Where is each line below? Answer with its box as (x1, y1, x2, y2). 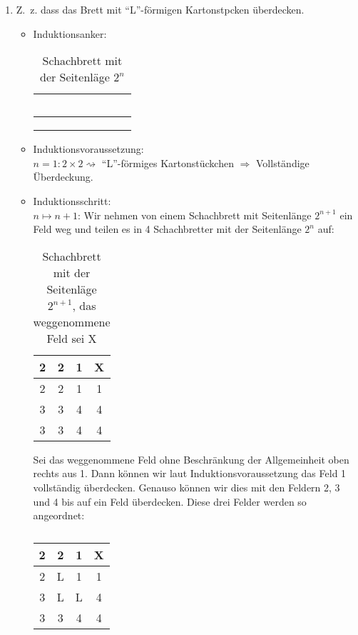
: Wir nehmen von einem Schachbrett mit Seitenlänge (77, 207, 312, 222)
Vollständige (256, 155, 310, 170)
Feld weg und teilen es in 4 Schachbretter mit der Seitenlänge (33, 221, 302, 236)
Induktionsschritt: (33, 193, 111, 208)
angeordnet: (33, 508, 85, 523)
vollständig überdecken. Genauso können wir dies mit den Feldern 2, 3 (33, 479, 340, 494)
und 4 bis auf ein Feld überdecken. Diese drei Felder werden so (33, 494, 307, 509)
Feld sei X (46, 329, 97, 346)
